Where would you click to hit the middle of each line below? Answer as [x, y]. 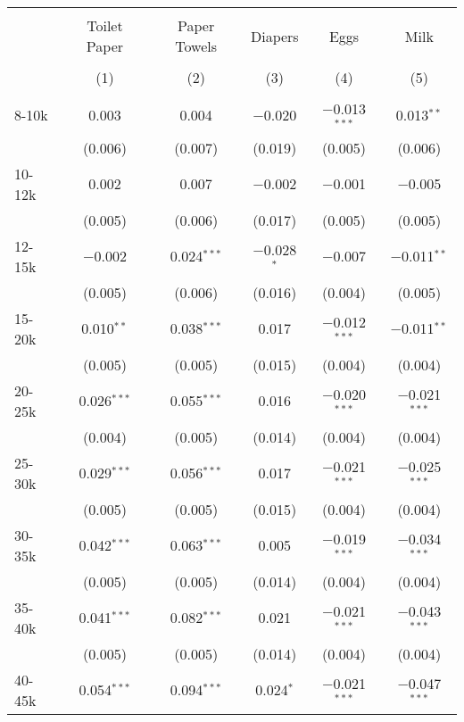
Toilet [105, 25]
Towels [196, 46]
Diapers [274, 36]
